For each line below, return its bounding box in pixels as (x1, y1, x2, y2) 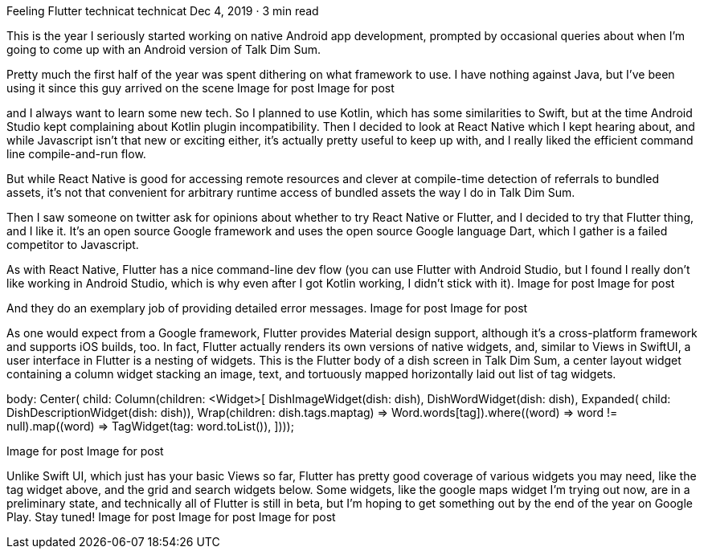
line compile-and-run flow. (6, 147, 146, 161)
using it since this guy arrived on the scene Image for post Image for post (6, 81, 395, 95)
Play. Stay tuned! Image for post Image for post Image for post (6, 510, 336, 524)
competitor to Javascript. (6, 238, 139, 251)
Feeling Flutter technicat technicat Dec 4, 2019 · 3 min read (6, 4, 319, 18)
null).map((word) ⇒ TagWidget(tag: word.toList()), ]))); (6, 419, 294, 433)
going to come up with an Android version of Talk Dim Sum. (6, 43, 321, 56)
